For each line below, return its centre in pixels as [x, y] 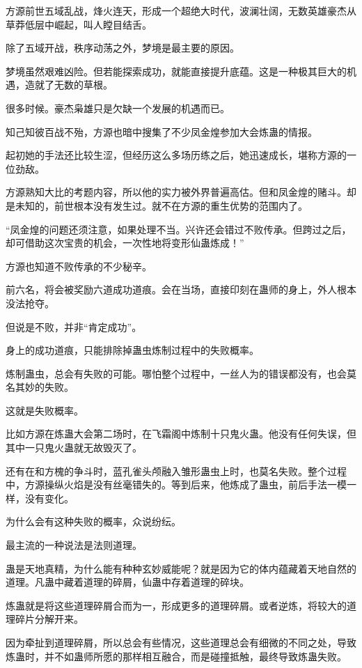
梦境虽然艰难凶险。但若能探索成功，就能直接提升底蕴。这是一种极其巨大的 [176, 71]
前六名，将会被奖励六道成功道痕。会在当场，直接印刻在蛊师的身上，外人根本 [181, 289]
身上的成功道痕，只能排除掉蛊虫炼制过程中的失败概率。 [132, 350]
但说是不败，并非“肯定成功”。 [74, 326]
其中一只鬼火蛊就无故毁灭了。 [74, 448]
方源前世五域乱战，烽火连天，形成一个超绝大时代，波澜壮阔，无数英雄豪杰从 [181, 10]
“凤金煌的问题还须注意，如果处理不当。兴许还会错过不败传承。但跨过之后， [179, 229]
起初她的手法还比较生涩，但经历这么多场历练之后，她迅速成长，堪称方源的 [176, 155]
